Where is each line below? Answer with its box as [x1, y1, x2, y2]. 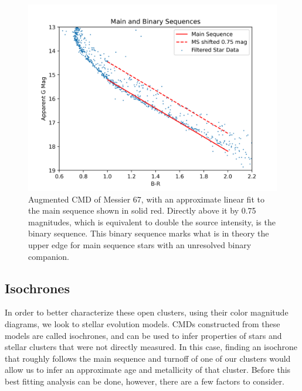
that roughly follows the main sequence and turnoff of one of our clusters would [5, 352, 291, 364]
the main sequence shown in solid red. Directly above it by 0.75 [28, 204, 256, 217]
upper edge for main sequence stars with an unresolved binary [28, 238, 252, 251]
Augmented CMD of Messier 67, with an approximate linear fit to [28, 193, 264, 205]
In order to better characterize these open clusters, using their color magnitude [5, 306, 289, 318]
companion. [28, 250, 70, 262]
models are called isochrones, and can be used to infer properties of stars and [5, 329, 282, 341]
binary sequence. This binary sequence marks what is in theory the [28, 227, 269, 239]
